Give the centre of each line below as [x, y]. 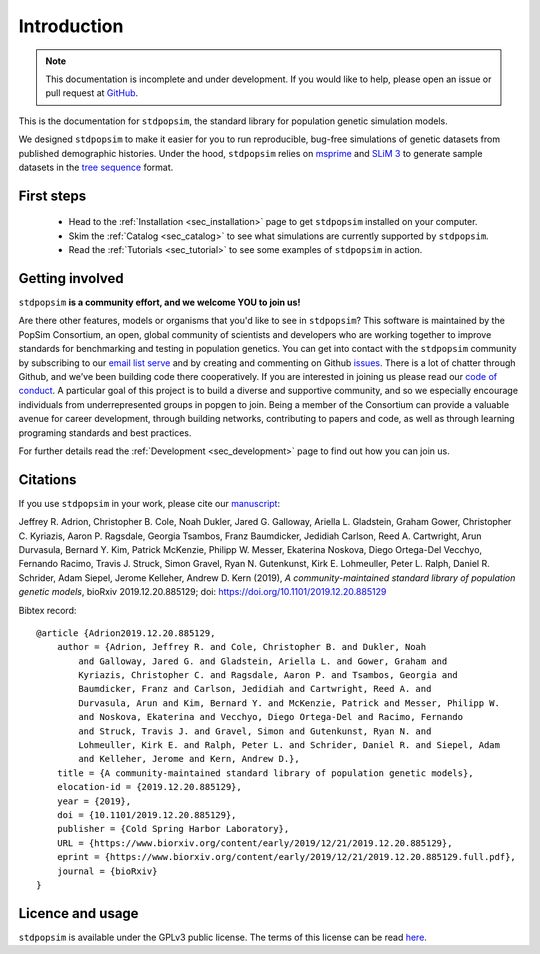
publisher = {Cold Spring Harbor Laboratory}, [173, 829]
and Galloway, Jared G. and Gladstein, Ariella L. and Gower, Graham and [263, 661]
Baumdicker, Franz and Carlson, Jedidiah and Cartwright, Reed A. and [255, 689]
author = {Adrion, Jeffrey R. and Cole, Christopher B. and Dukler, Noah [241, 647]
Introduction [71, 26]
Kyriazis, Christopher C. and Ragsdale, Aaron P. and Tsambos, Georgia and [268, 675]
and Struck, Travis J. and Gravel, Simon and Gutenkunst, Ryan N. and [255, 731]
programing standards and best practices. [105, 432]
